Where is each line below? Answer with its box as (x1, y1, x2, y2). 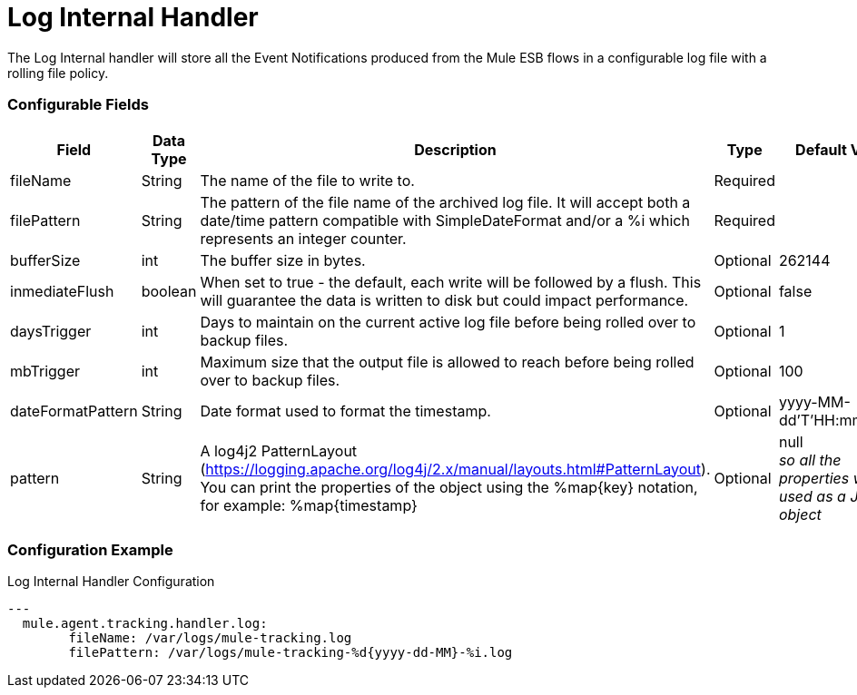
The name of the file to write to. (200, 171, 415, 190)
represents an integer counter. (200, 229, 407, 248)
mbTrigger (10, 361, 81, 380)
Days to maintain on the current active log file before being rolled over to (200, 312, 696, 331)
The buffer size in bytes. (200, 250, 366, 269)
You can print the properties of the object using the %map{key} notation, (200, 477, 698, 496)
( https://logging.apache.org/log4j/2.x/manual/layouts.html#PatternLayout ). (200, 459, 711, 478)
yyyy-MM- (778, 392, 851, 411)
